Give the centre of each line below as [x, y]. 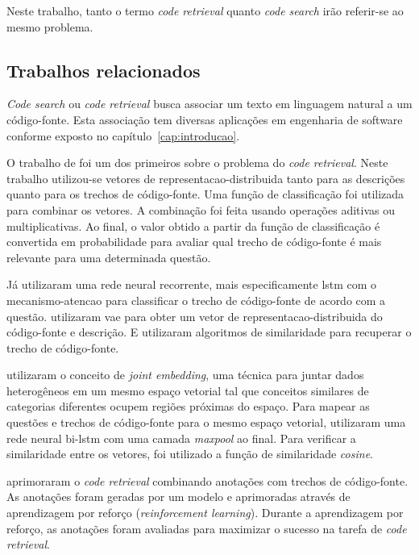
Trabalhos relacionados [104, 70]
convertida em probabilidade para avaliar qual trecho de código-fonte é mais [194, 242]
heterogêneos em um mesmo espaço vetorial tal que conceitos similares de [188, 390]
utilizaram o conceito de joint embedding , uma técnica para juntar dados [185, 375]
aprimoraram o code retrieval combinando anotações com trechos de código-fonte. [207, 480]
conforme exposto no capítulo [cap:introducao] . [123, 135]
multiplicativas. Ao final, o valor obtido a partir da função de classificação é [193, 225]
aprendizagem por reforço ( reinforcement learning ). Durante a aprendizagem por [205, 513]
